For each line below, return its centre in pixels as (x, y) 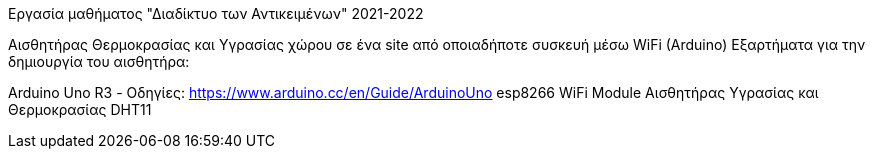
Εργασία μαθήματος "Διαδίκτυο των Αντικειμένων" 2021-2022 (216, 13)
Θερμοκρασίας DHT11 (80, 109)
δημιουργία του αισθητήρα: (99, 61)
